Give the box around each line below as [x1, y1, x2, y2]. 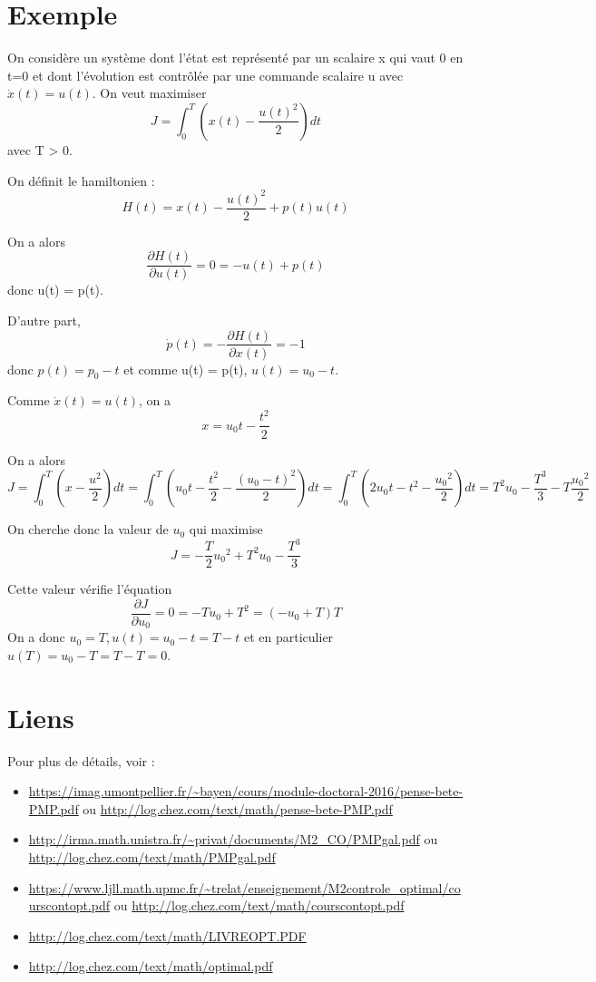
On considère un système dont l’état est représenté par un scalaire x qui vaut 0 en [7, 48, 464, 67]
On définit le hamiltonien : [7, 170, 155, 190]
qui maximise [189, 520, 263, 539]
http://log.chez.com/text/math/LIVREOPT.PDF [28, 926, 307, 945]
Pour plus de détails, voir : [7, 751, 155, 770]
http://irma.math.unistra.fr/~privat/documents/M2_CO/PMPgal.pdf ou [28, 830, 438, 849]
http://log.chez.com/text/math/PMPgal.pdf [28, 848, 276, 867]
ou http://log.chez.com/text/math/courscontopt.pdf [113, 896, 405, 915]
